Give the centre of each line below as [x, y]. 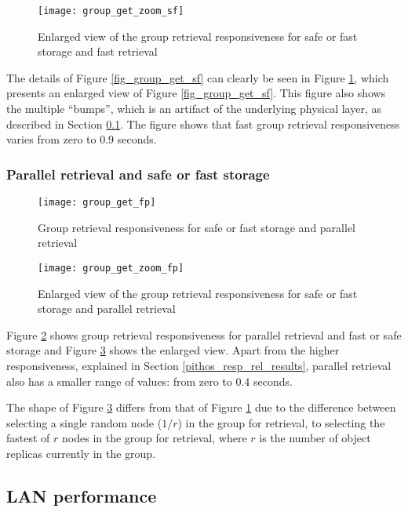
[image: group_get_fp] [97, 203]
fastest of [28, 438]
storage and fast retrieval [98, 51]
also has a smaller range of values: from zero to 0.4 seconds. [149, 381]
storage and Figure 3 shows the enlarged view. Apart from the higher [173, 350]
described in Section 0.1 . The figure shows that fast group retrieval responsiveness [203, 123]
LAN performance [82, 495]
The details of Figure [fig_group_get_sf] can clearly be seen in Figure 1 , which [198, 77]
